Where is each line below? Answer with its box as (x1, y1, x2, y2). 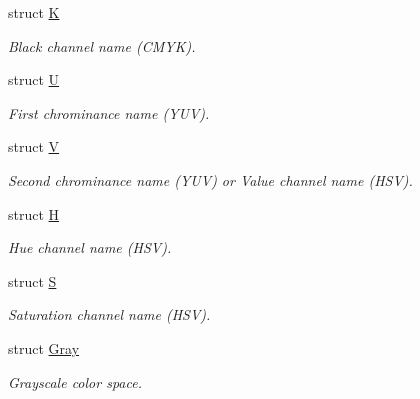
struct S (8, 270, 57, 291)
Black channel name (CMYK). (8, 35, 196, 56)
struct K (8, 2, 60, 22)
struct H (8, 203, 60, 224)
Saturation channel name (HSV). (8, 304, 211, 325)
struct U (8, 69, 60, 90)
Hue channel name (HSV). (8, 237, 172, 258)
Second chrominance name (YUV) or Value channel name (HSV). (8, 169, 413, 190)
